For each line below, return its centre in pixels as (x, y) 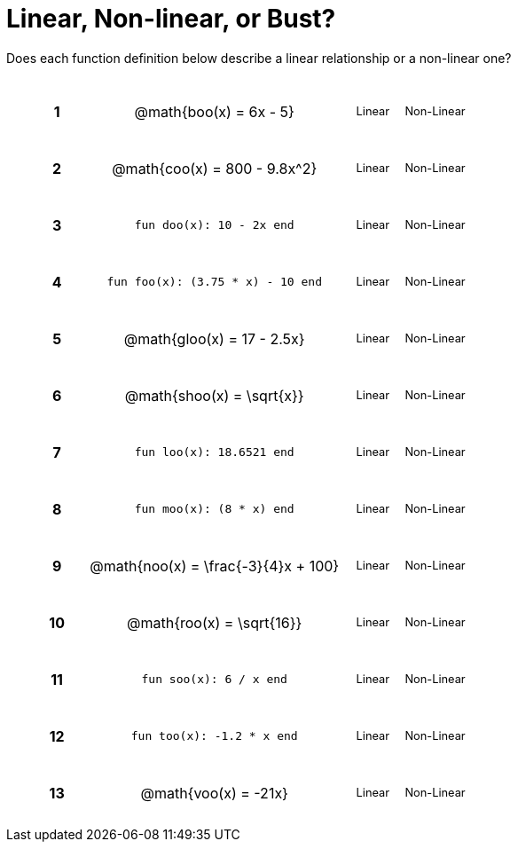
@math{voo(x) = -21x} (214, 793)
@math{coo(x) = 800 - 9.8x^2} (215, 168)
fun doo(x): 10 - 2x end (214, 225)
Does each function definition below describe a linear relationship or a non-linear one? (259, 58)
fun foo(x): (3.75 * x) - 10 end (215, 282)
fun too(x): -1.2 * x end (214, 736)
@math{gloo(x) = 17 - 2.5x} (214, 338)
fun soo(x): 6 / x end (214, 680)
